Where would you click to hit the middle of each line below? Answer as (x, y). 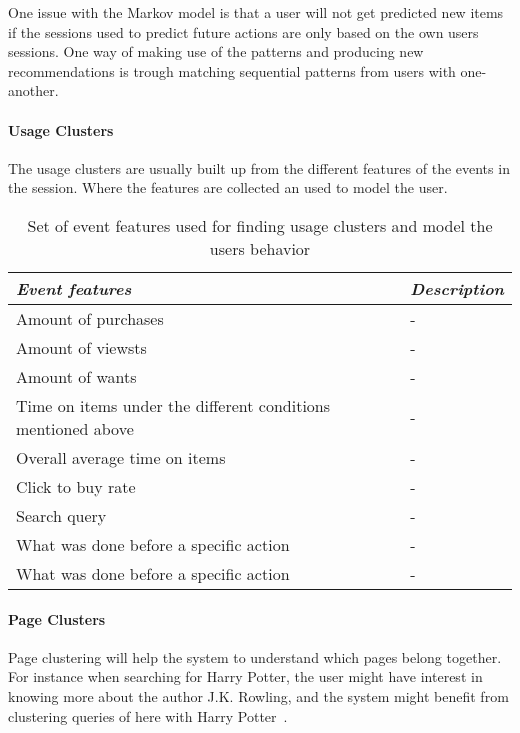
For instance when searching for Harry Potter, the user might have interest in (245, 676)
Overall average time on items (121, 457)
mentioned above (75, 428)
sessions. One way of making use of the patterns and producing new (216, 51)
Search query (61, 515)
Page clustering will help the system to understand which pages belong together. (255, 656)
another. (33, 90)
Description (457, 288)
